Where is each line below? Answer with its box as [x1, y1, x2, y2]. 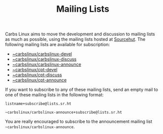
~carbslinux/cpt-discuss [12, 72, 63, 78]
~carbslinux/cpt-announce [12, 77, 67, 83]
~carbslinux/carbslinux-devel [12, 51, 72, 57]
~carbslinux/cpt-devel [12, 67, 58, 73]
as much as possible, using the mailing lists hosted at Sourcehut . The [5, 36, 146, 42]
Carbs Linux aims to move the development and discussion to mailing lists [5, 31, 155, 37]
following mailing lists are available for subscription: [5, 42, 110, 48]
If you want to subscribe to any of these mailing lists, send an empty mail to [5, 87, 159, 93]
